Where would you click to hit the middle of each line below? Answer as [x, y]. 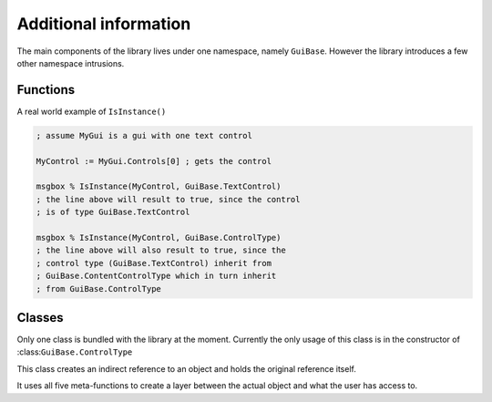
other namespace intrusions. [71, 63]
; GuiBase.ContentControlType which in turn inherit [156, 276]
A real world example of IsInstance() [92, 111]
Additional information [104, 24]
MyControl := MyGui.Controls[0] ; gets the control [154, 161]
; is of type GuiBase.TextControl [113, 212]
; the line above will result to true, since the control [168, 199]
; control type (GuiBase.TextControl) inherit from [154, 263]
